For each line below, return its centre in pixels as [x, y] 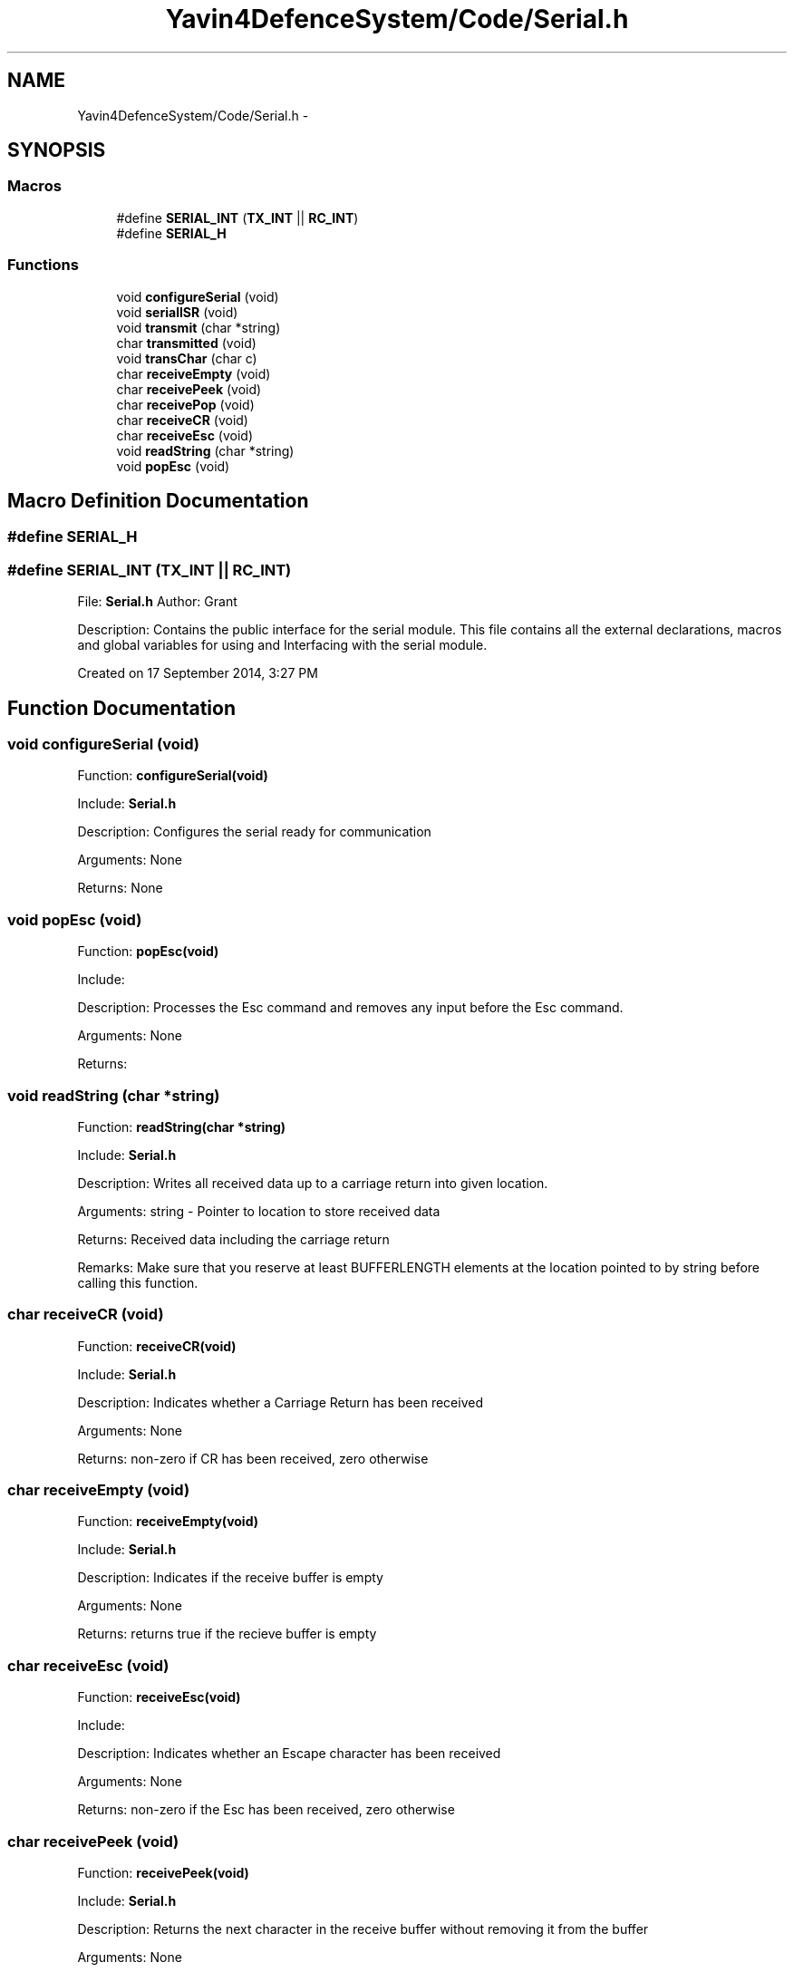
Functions [43, 265]
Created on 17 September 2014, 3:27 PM [198, 673]
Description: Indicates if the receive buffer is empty [230, 1578]
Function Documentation [121, 708]
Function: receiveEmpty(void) [168, 1522]
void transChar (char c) [187, 358]
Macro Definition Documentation [158, 500]
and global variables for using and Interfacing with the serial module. [282, 645]
